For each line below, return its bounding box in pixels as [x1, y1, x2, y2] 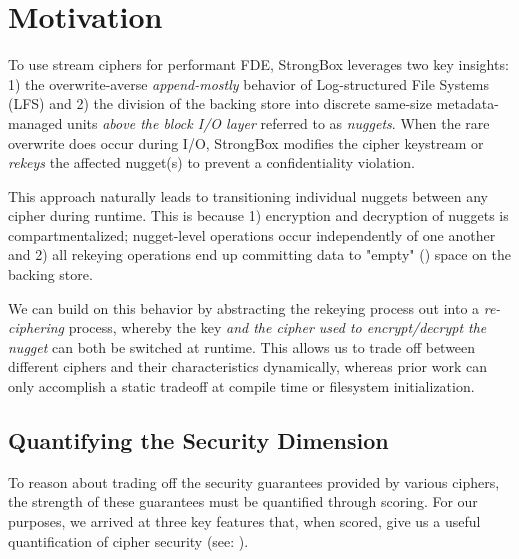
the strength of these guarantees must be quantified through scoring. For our [8, 491, 478, 512]
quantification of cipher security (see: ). [8, 530, 249, 551]
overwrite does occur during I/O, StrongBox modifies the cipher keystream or [8, 132, 484, 153]
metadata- [436, 93, 499, 114]
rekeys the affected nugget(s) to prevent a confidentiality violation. [8, 152, 415, 173]
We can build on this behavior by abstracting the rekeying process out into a [8, 297, 480, 318]
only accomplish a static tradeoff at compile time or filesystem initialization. [8, 376, 475, 397]
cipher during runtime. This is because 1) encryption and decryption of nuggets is [8, 205, 509, 226]
